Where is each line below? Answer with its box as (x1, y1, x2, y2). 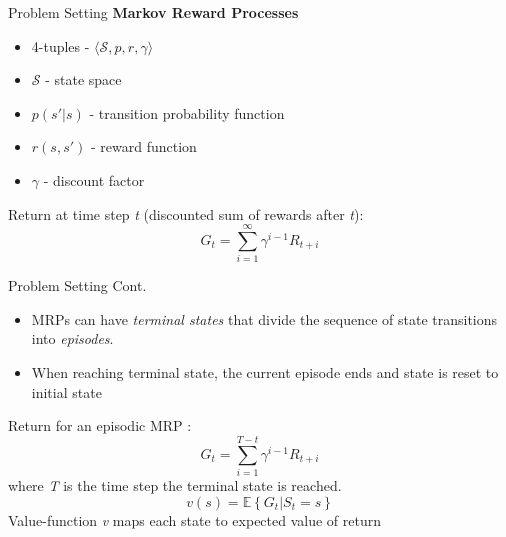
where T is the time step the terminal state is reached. (8, 474, 342, 495)
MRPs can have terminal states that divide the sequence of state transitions (31, 308, 498, 329)
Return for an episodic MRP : (8, 415, 192, 436)
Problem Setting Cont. (8, 275, 147, 296)
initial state (31, 381, 102, 402)
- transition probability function (89, 102, 285, 123)
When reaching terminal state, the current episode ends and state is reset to (31, 362, 499, 383)
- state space (45, 69, 122, 90)
